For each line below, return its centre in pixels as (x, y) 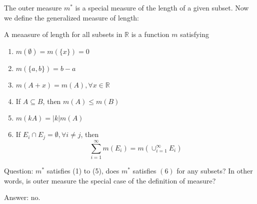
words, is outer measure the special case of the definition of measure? (110, 180)
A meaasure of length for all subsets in (63, 34)
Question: (19, 170)
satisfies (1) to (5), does (83, 170)
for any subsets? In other (215, 170)
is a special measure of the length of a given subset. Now (162, 7)
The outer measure (33, 7)
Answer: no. (22, 197)
